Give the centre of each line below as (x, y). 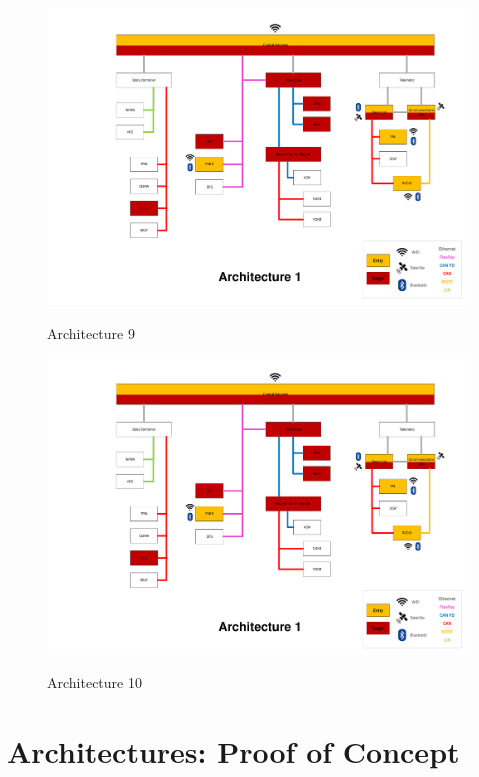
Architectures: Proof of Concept (233, 750)
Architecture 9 (91, 332)
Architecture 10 (94, 682)
